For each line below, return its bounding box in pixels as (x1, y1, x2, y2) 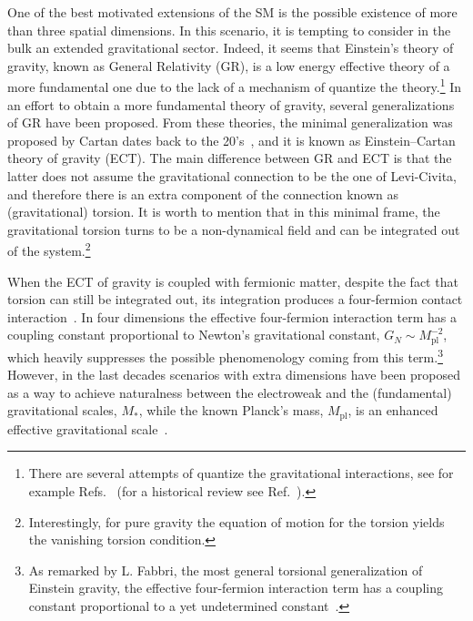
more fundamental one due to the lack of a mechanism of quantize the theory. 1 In (7, 75, 462, 97)
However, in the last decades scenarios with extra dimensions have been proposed (7, 365, 461, 384)
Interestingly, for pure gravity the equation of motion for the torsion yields (28, 512, 445, 531)
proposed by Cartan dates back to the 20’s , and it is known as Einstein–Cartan (7, 130, 456, 149)
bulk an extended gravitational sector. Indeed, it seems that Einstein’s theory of (7, 38, 454, 57)
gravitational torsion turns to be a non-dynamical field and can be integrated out (7, 219, 460, 239)
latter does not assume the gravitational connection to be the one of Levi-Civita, (7, 167, 457, 185)
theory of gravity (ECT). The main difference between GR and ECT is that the (7, 148, 452, 168)
